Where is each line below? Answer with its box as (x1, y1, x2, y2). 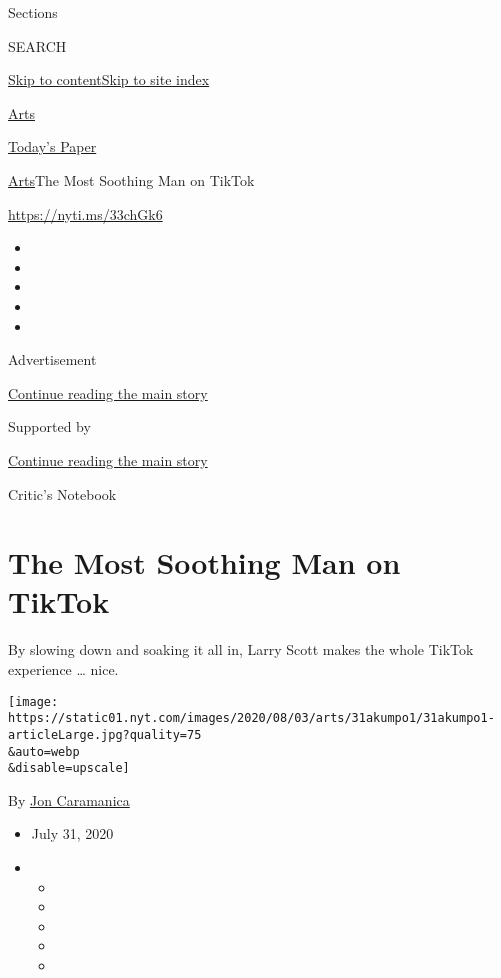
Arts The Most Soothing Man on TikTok (8, 169, 255, 190)
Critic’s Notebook (8, 483, 117, 504)
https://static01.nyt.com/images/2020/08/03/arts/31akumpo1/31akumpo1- (8, 711, 495, 726)
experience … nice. (8, 659, 119, 679)
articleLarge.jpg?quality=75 (8, 727, 202, 742)
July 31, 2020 (31, 823, 114, 844)
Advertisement (8, 349, 97, 370)
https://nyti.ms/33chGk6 (8, 203, 163, 224)
